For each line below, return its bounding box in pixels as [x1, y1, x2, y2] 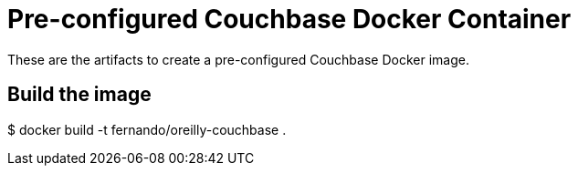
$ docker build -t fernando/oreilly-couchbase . [7, 121, 287, 137]
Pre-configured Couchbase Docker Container [7, 4, 572, 35]
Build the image [7, 83, 152, 107]
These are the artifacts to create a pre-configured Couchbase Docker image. [7, 51, 469, 67]
